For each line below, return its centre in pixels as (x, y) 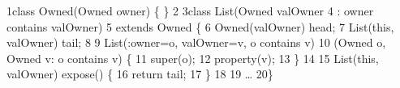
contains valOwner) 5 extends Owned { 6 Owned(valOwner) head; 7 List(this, (200, 26)
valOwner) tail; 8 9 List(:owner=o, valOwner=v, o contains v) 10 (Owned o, (196, 42)
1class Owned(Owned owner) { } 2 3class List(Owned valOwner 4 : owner (190, 10)
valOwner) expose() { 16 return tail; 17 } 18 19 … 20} (140, 74)
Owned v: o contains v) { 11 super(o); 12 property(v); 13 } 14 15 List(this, (193, 58)
